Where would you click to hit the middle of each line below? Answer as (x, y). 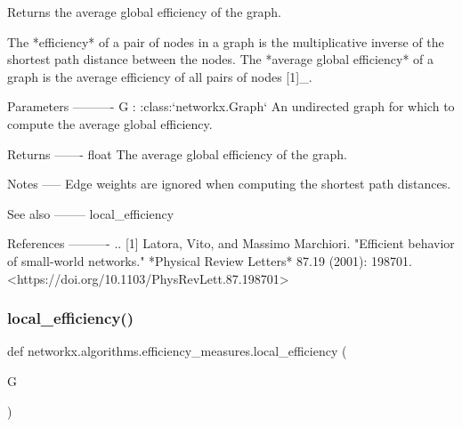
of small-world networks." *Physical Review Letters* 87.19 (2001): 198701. (210, 260)
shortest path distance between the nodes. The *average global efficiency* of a (221, 59)
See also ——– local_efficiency (91, 213)
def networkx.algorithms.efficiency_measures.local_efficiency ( (177, 351)
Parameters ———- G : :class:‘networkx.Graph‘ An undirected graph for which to (231, 106)
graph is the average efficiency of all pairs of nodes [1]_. (160, 76)
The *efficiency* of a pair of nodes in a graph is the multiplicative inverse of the (226, 41)
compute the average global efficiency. (110, 123)
